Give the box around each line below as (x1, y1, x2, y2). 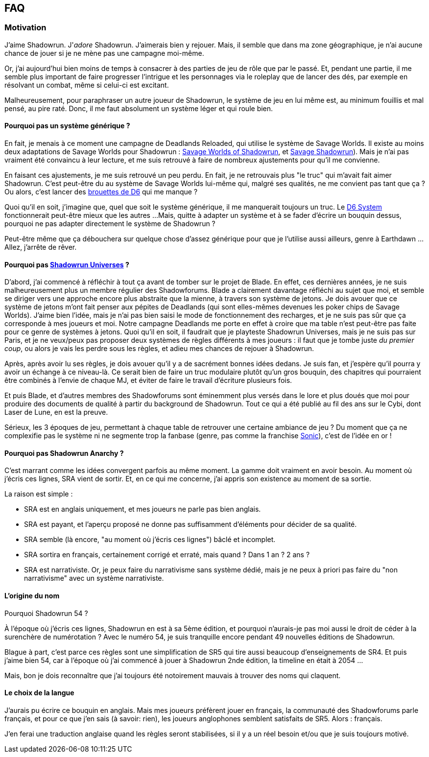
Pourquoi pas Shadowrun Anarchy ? (4, 449, 124, 457)
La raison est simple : (4, 490, 73, 498)
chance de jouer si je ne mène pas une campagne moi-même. (4, 48, 204, 57)
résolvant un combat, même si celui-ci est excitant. (4, 80, 169, 89)
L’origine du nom (4, 591, 60, 600)
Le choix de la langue (4, 688, 74, 697)
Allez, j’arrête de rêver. (4, 243, 77, 252)
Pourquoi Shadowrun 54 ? (4, 609, 88, 617)
